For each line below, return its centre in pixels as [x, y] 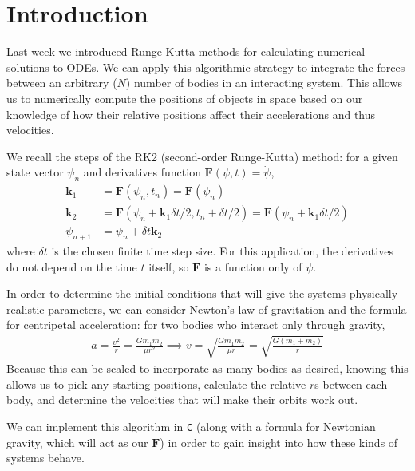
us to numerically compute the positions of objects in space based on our [185, 98]
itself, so [169, 266]
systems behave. [45, 458]
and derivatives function [142, 172]
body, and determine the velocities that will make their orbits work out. [182, 400]
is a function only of [253, 266]
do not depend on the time [72, 266]
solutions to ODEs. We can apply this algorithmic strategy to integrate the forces [206, 67]
